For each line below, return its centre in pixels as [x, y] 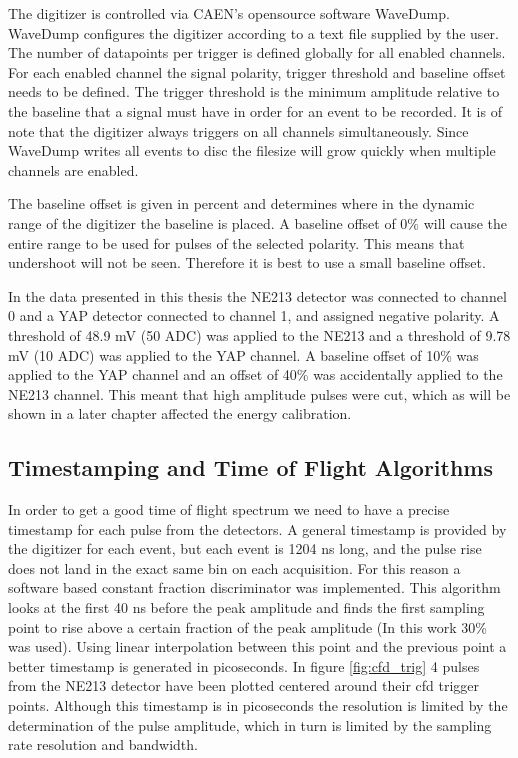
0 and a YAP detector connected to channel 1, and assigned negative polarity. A [254, 315]
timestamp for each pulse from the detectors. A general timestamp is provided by [257, 528]
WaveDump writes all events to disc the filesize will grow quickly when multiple [252, 150]
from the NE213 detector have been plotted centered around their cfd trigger [244, 685]
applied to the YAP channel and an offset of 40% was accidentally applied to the [255, 374]
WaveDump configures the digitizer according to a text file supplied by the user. [253, 32]
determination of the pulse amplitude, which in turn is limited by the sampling [250, 724]
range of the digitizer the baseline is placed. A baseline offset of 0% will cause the [257, 222]
